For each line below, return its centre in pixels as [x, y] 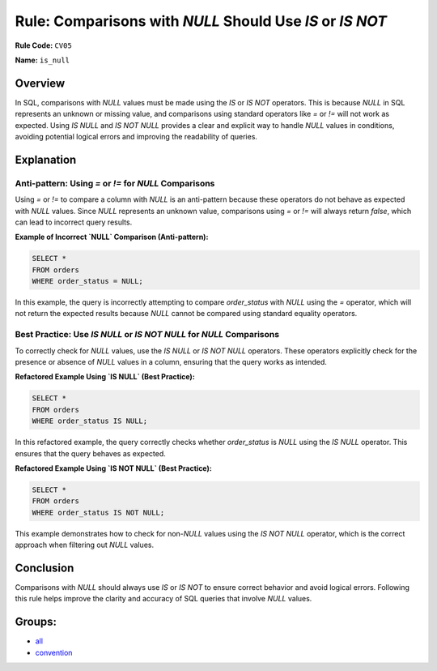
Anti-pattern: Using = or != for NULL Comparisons [115, 183]
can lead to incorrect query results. [74, 222]
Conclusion [45, 568]
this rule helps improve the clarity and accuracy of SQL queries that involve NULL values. [163, 599]
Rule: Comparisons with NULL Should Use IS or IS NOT [201, 21]
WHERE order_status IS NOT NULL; [98, 512]
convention [54, 652]
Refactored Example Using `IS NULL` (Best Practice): [105, 377]
